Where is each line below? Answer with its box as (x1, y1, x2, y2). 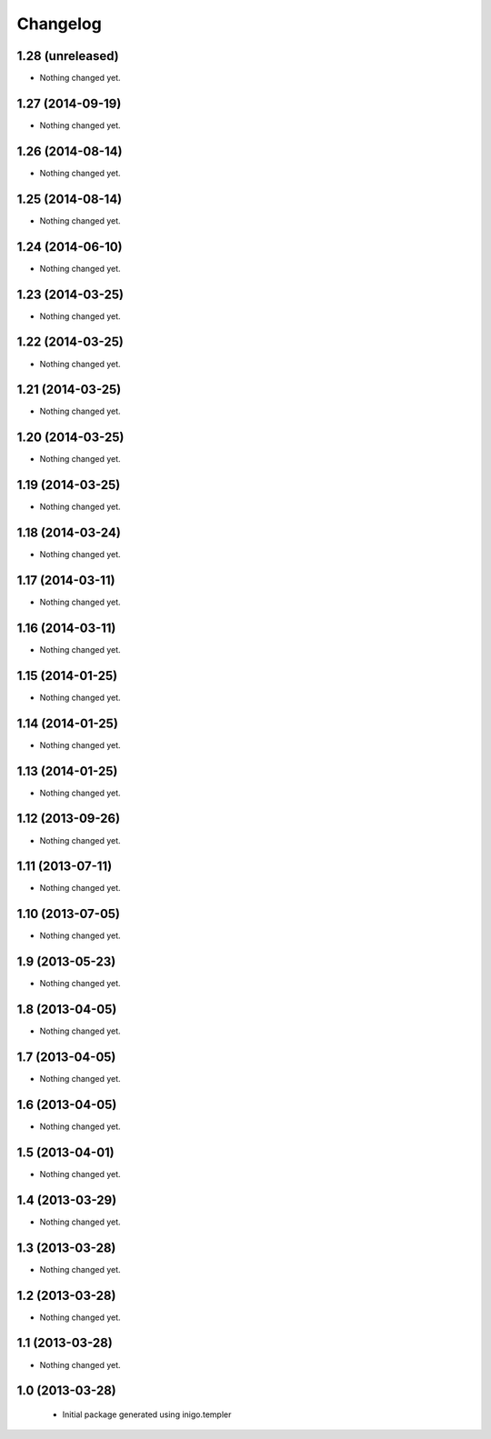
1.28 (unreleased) (16, 48, 119, 64)
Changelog (16, 14, 102, 34)
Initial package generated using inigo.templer (62, 1409, 232, 1420)
